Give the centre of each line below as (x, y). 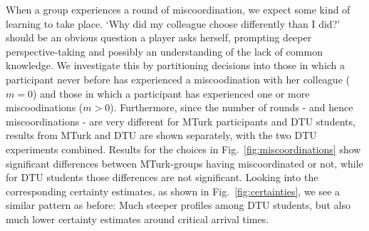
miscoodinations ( (45, 107)
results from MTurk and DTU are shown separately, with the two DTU (161, 135)
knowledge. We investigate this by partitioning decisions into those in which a (176, 65)
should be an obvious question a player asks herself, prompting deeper (159, 37)
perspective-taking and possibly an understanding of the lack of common (164, 51)
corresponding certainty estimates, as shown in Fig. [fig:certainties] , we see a (173, 191)
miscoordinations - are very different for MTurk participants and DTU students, (181, 121)
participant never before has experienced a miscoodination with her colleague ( (178, 79)
